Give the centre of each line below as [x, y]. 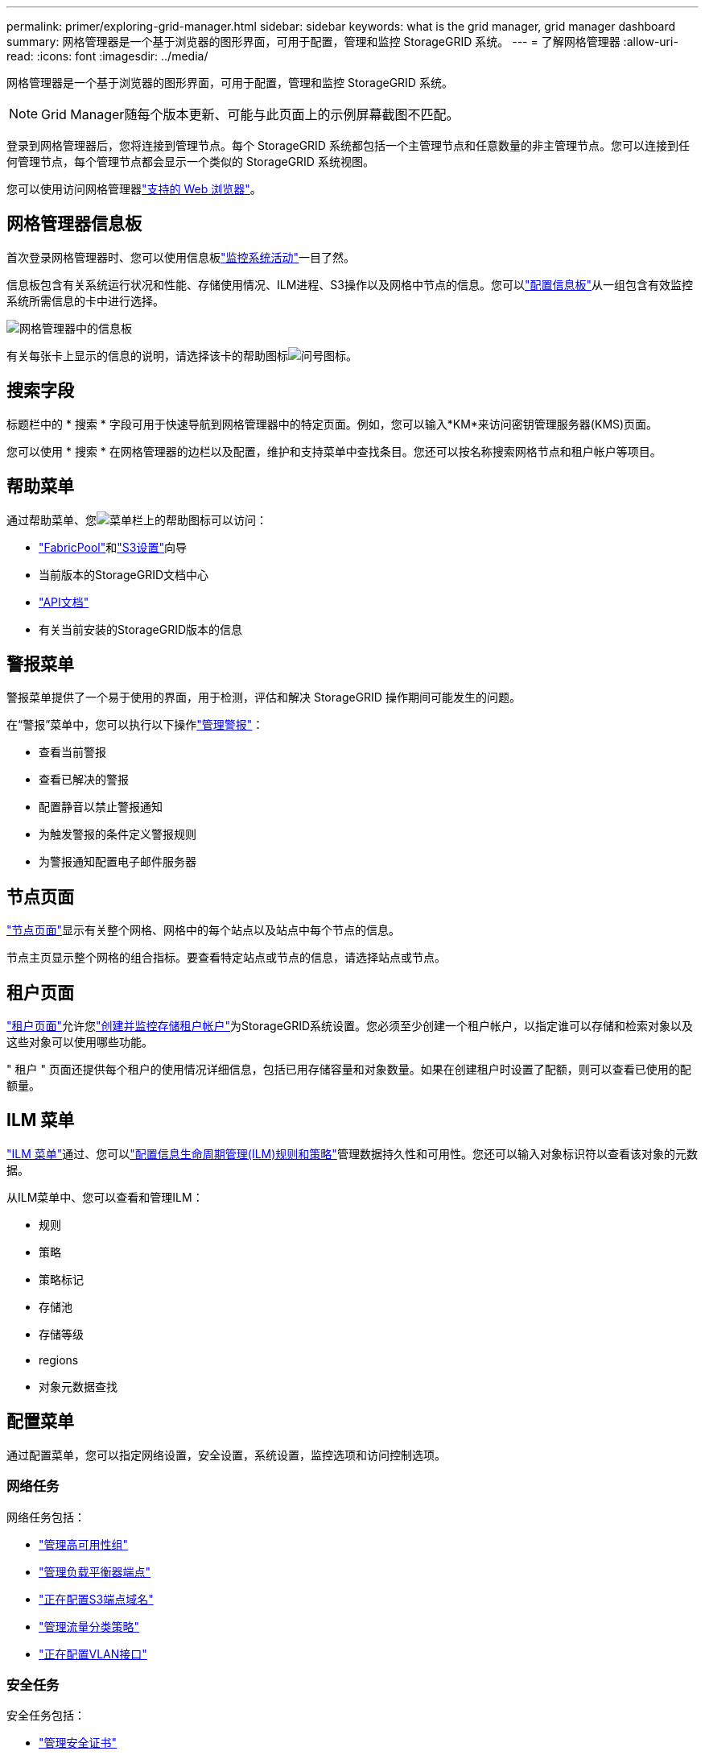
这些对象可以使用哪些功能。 [80, 1042]
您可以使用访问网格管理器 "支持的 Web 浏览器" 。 [134, 189]
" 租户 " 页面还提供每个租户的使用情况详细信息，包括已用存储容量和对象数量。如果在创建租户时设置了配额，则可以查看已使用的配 [349, 1070]
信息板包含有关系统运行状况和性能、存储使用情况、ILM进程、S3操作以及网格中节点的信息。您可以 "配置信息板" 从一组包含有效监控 [350, 284]
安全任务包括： [46, 1716]
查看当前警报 [72, 752]
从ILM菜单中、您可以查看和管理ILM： [105, 1197]
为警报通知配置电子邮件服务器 [117, 862]
